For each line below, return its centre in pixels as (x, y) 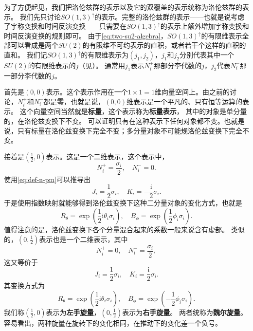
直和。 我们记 (26, 54)
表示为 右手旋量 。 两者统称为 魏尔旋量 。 (185, 312)
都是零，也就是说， (74, 101)
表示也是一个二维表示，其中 (83, 239)
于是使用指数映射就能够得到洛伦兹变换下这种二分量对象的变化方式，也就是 (123, 203)
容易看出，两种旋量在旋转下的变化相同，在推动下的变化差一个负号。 (113, 322)
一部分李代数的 (28, 75)
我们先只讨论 (40, 16)
